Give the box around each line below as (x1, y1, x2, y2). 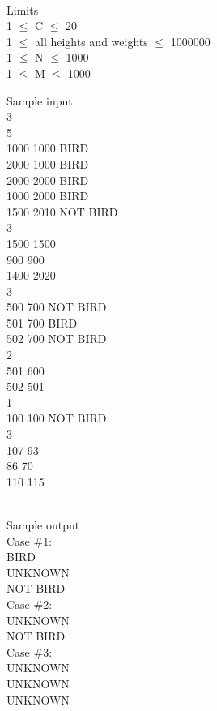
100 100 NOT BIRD (6, 409, 107, 426)
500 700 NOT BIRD (6, 298, 107, 315)
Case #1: (6, 532, 53, 549)
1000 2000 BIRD (6, 187, 89, 204)
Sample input (6, 92, 73, 109)
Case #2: (6, 595, 53, 612)
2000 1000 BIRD (6, 155, 89, 172)
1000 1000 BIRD (6, 139, 89, 156)
